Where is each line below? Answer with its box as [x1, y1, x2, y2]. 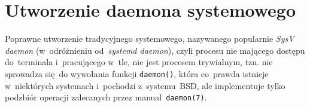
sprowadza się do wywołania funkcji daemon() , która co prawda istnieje [5, 67, 269, 80]
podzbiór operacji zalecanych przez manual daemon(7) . [5, 91, 207, 103]
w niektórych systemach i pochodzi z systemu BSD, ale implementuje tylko [5, 79, 285, 91]
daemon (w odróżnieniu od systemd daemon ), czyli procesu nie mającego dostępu [5, 44, 305, 56]
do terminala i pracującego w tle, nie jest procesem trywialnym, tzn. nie [5, 56, 273, 68]
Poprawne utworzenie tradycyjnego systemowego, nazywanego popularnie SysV [5, 32, 294, 45]
